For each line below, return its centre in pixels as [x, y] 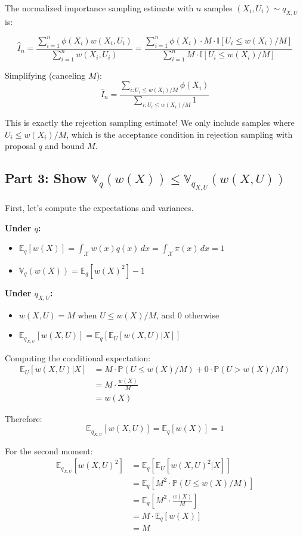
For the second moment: [49, 450]
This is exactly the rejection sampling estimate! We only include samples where [150, 123]
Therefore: [24, 418]
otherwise [202, 315]
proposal [20, 146]
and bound [65, 146]
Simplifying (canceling [45, 75]
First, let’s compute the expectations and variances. [99, 207]
